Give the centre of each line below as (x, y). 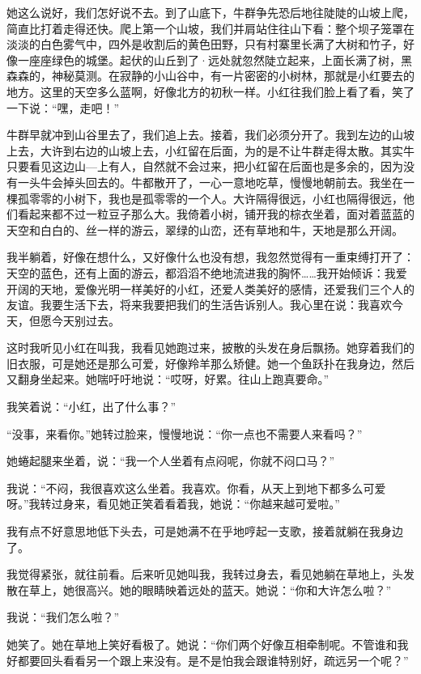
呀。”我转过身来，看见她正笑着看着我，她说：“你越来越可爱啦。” (173, 504)
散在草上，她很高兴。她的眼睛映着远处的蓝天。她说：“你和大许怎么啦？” (199, 589)
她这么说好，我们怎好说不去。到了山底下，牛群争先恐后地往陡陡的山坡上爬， (210, 12)
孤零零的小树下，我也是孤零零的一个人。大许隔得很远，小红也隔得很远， (210, 198)
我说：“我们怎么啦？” (63, 617)
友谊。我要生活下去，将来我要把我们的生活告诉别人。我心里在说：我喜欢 (199, 305)
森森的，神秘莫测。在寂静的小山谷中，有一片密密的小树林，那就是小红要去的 (210, 76)
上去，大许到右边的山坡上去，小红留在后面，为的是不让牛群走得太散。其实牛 (210, 150)
